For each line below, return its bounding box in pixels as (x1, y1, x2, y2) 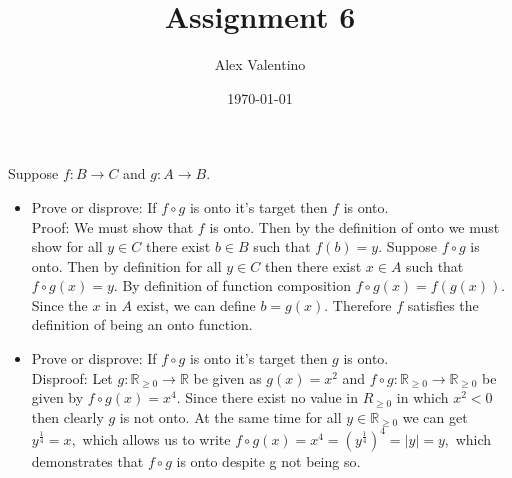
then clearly (31, 406, 104, 427)
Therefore (332, 294, 392, 315)
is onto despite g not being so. (176, 450, 361, 471)
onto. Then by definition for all (31, 255, 222, 276)
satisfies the (407, 294, 479, 315)
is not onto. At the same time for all (119, 406, 342, 427)
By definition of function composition (122, 275, 351, 296)
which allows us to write (82, 428, 231, 449)
